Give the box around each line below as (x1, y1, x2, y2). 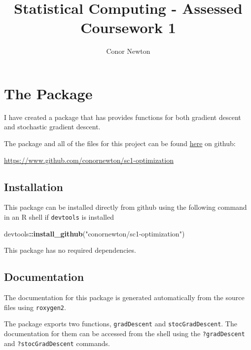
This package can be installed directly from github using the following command (4, 202, 247, 212)
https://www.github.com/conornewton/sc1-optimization (4, 155, 174, 165)
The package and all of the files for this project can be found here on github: (4, 138, 236, 149)
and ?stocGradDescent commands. (4, 338, 110, 348)
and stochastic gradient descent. (4, 121, 101, 132)
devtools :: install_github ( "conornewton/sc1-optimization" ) (4, 228, 185, 238)
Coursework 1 (80, 17, 176, 38)
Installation (4, 179, 63, 194)
